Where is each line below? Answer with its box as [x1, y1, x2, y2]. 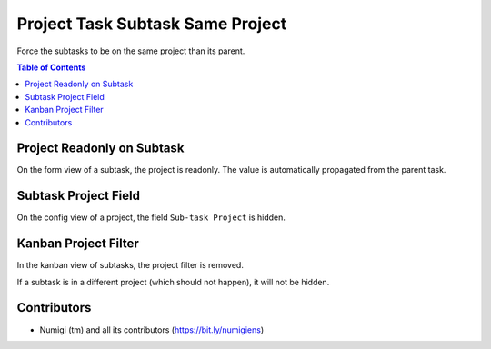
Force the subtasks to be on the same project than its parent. [16, 45, 245, 56]
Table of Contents [16, 62, 86, 73]
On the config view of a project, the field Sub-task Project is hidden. [16, 212, 286, 223]
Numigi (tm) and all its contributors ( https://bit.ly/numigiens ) [39, 324, 265, 335]
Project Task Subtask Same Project [16, 14, 287, 34]
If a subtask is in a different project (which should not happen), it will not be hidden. [16, 276, 330, 287]
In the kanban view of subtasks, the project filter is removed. [16, 260, 245, 271]
